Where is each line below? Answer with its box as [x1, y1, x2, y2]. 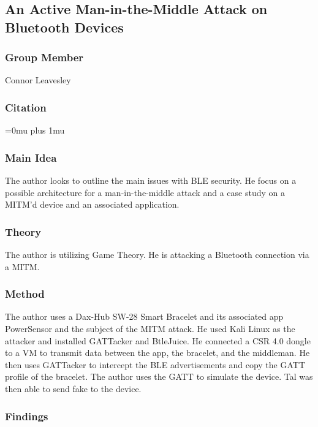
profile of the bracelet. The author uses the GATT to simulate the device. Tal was [5, 370, 313, 383]
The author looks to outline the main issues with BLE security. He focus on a [5, 174, 297, 187]
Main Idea [5, 149, 57, 165]
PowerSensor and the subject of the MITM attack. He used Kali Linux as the [5, 322, 295, 335]
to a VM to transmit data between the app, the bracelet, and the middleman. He [5, 346, 310, 359]
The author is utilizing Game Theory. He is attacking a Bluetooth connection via [5, 248, 309, 261]
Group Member [5, 50, 84, 65]
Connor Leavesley [5, 74, 71, 86]
